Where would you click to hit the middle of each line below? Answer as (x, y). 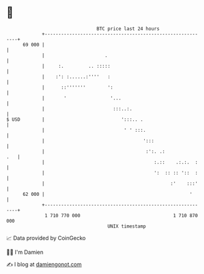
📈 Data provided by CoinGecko (46, 238)
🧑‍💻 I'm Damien (25, 252)
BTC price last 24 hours (128, 29)
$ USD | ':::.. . (75, 119)
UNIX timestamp (127, 226)
